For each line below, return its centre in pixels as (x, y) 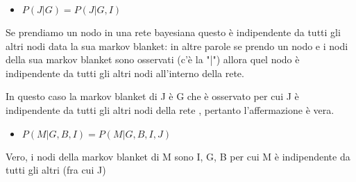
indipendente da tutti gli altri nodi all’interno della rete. (125, 73)
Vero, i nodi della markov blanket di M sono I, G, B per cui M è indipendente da (178, 156)
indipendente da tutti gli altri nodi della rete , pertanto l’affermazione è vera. (170, 109)
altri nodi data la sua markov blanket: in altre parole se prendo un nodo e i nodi (177, 45)
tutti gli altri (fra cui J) (56, 170)
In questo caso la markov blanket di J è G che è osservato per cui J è (152, 96)
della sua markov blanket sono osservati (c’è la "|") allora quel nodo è (153, 59)
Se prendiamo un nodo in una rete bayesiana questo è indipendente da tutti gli (173, 32)
